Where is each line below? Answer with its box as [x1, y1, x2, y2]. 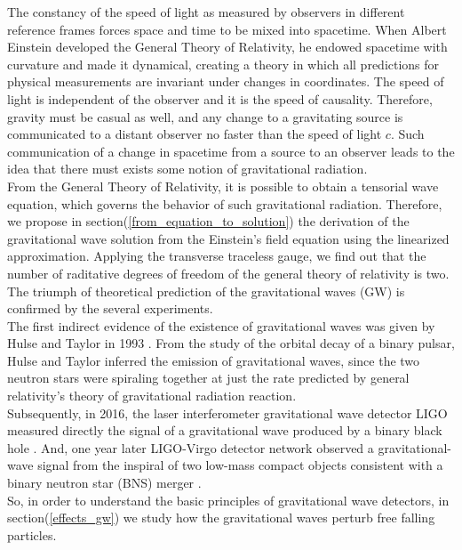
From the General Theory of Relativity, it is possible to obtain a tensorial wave [7, 176, 439, 195]
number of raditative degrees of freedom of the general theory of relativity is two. [7, 263, 450, 282]
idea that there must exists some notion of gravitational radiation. [7, 159, 368, 178]
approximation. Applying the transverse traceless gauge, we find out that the [7, 247, 426, 265]
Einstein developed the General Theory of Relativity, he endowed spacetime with [7, 37, 448, 56]
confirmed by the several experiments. [7, 299, 213, 318]
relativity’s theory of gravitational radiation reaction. [7, 386, 297, 405]
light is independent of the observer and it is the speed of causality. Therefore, [7, 89, 433, 108]
